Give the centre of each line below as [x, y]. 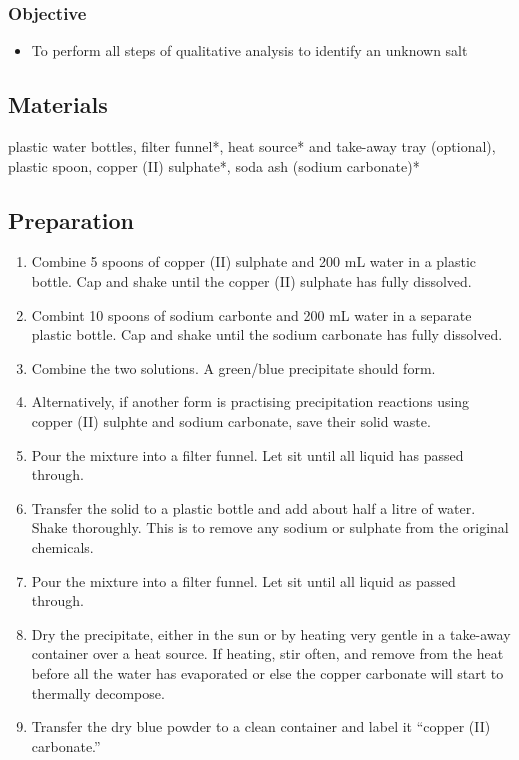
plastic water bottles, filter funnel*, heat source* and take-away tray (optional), [252, 146]
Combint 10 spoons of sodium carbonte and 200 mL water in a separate [251, 314]
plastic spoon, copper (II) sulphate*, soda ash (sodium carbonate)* [214, 165]
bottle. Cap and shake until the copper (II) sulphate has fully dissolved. [251, 281]
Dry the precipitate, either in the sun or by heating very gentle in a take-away [271, 633]
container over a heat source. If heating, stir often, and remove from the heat [267, 653]
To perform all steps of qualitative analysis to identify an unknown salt [249, 50]
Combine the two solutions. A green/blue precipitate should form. [233, 367]
